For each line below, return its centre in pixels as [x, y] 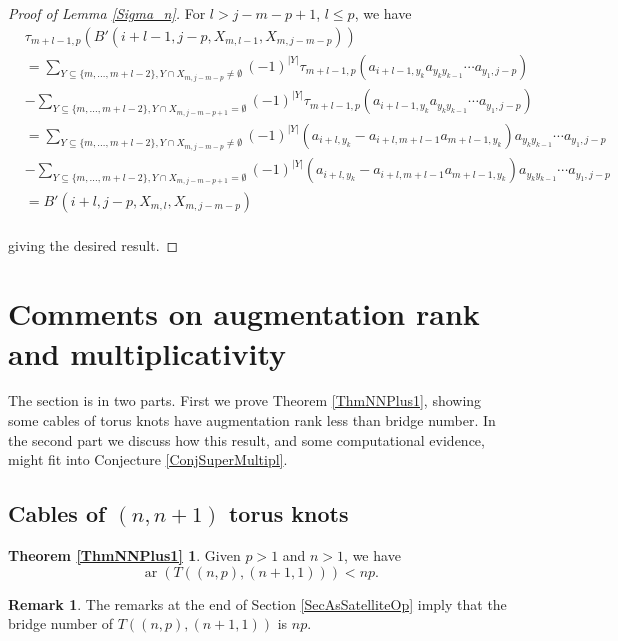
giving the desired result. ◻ [93, 244]
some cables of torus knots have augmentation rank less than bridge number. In [252, 420]
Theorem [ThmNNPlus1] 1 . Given [124, 555]
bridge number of [61, 623]
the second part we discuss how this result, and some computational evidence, [246, 439]
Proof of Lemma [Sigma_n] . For [107, 13]
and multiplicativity [147, 352]
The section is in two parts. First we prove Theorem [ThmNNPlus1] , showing [245, 400]
